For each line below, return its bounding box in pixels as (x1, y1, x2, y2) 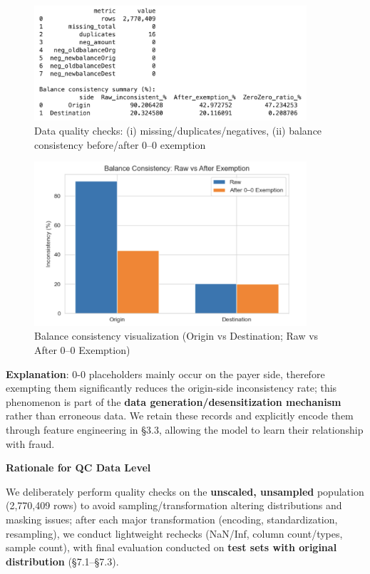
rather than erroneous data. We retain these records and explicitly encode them (6, 408, 354, 423)
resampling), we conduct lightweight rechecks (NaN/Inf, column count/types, (6, 526, 343, 541)
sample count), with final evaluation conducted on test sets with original (6, 540, 337, 555)
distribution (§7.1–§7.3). (6, 553, 119, 568)
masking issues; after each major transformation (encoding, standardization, (6, 511, 338, 526)
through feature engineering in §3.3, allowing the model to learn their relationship (6, 422, 364, 437)
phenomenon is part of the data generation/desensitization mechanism (6, 394, 341, 409)
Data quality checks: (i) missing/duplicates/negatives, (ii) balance (34, 122, 322, 137)
